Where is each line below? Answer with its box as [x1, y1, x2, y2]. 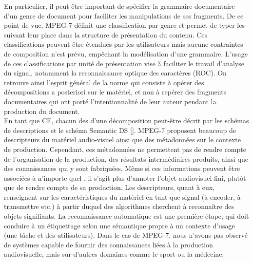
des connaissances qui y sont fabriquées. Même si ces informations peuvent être [4, 163, 240, 173]
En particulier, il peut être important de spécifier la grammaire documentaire [4, 1, 235, 11]
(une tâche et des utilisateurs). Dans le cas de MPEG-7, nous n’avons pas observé [4, 230, 248, 240]
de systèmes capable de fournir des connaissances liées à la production [4, 239, 213, 249]
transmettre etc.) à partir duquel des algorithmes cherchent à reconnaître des [4, 201, 234, 211]
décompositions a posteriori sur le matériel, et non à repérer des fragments [4, 87, 227, 97]
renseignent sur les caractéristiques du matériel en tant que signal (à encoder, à [4, 191, 241, 202]
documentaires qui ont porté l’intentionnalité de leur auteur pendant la [4, 96, 216, 106]
